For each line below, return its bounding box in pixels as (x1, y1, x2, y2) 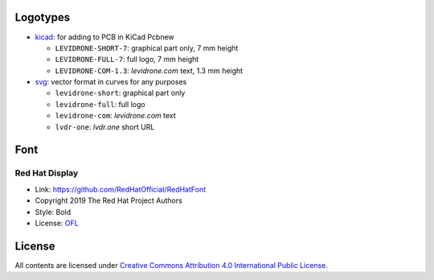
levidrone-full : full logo (55, 99, 145, 109)
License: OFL (35, 218, 80, 228)
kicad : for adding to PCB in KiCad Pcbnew (35, 32, 174, 42)
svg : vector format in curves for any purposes (35, 77, 187, 87)
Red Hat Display (14, 167, 79, 179)
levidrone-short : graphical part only (55, 89, 186, 98)
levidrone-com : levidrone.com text (55, 111, 176, 121)
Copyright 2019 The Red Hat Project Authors (35, 196, 182, 205)
